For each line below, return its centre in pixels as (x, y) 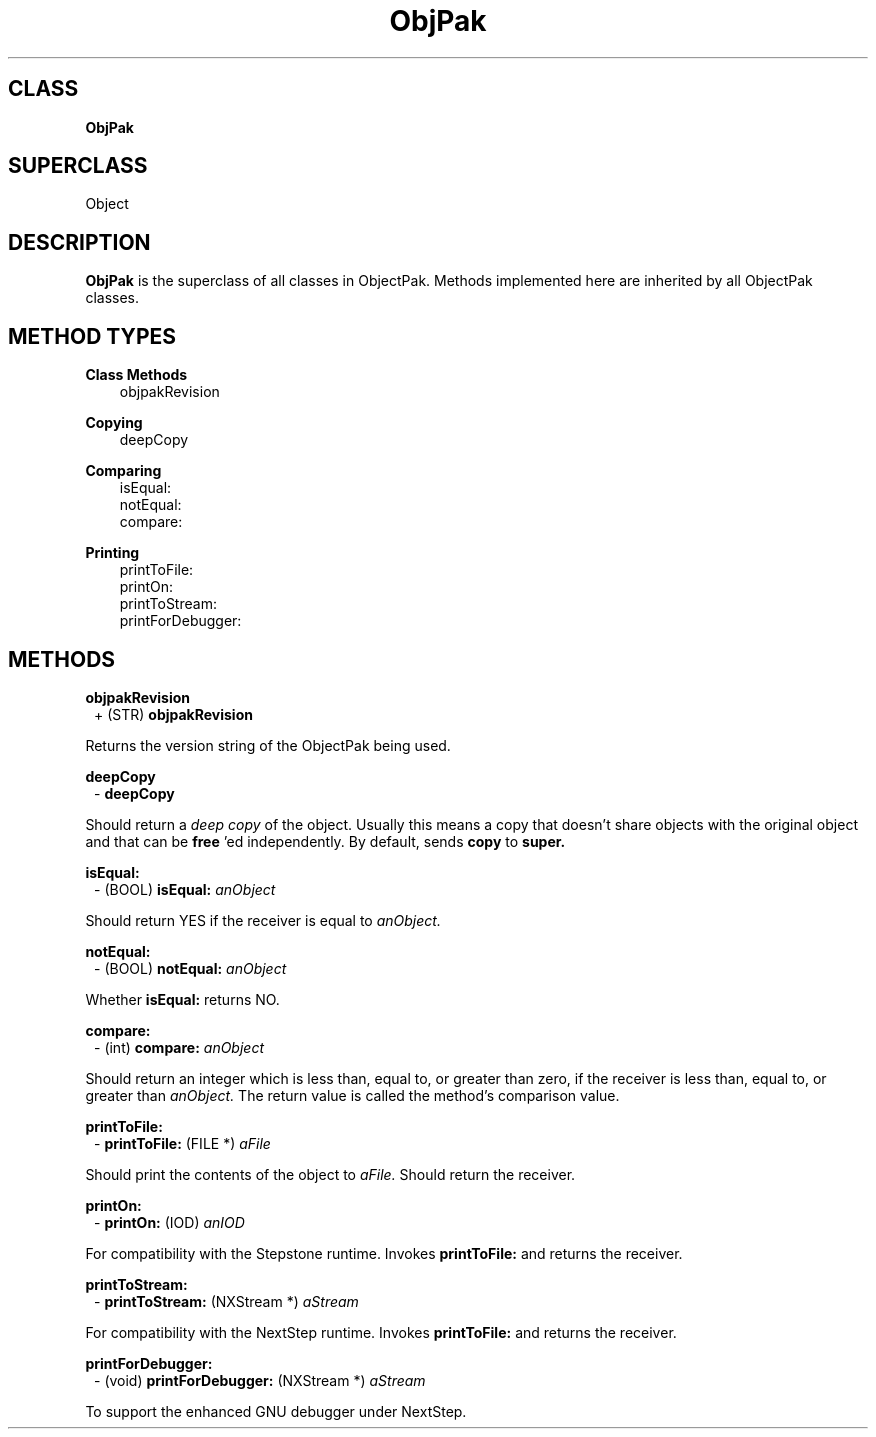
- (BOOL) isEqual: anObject (185, 889)
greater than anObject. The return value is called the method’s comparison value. (352, 1095)
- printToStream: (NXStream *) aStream (226, 1301)
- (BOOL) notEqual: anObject (190, 968)
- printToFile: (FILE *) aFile (182, 1143)
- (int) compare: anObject (179, 1047)
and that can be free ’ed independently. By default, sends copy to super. (325, 841)
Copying (114, 423)
